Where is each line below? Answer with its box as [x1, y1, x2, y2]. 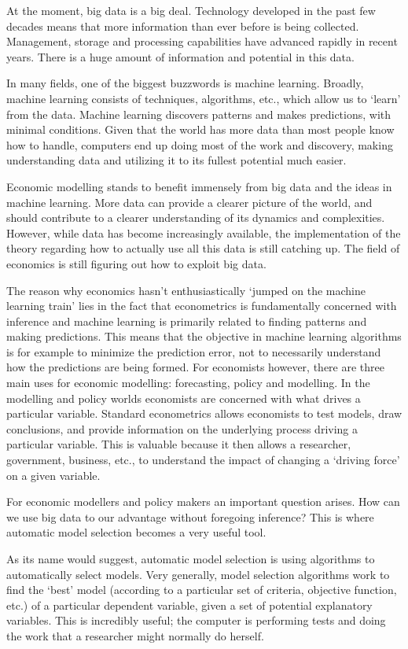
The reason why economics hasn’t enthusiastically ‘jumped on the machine [6, 282, 366, 298]
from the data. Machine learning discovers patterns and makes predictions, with [6, 105, 391, 122]
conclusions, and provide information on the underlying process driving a [6, 420, 358, 437]
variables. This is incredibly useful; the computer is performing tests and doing [6, 612, 386, 629]
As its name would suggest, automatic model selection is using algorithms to [6, 551, 375, 566]
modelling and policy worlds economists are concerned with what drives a [6, 389, 361, 406]
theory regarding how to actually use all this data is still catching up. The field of [6, 240, 400, 256]
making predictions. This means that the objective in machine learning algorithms [6, 328, 402, 345]
